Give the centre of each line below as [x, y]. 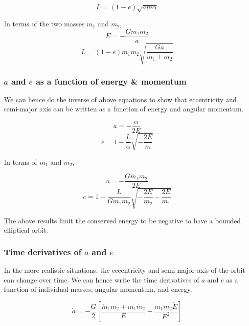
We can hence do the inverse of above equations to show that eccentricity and [120, 99]
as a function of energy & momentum [111, 81]
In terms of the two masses [44, 24]
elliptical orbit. [26, 230]
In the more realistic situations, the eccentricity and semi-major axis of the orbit [124, 270]
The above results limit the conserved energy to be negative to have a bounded [123, 220]
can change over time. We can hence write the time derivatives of [102, 279]
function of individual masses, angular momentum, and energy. [98, 289]
